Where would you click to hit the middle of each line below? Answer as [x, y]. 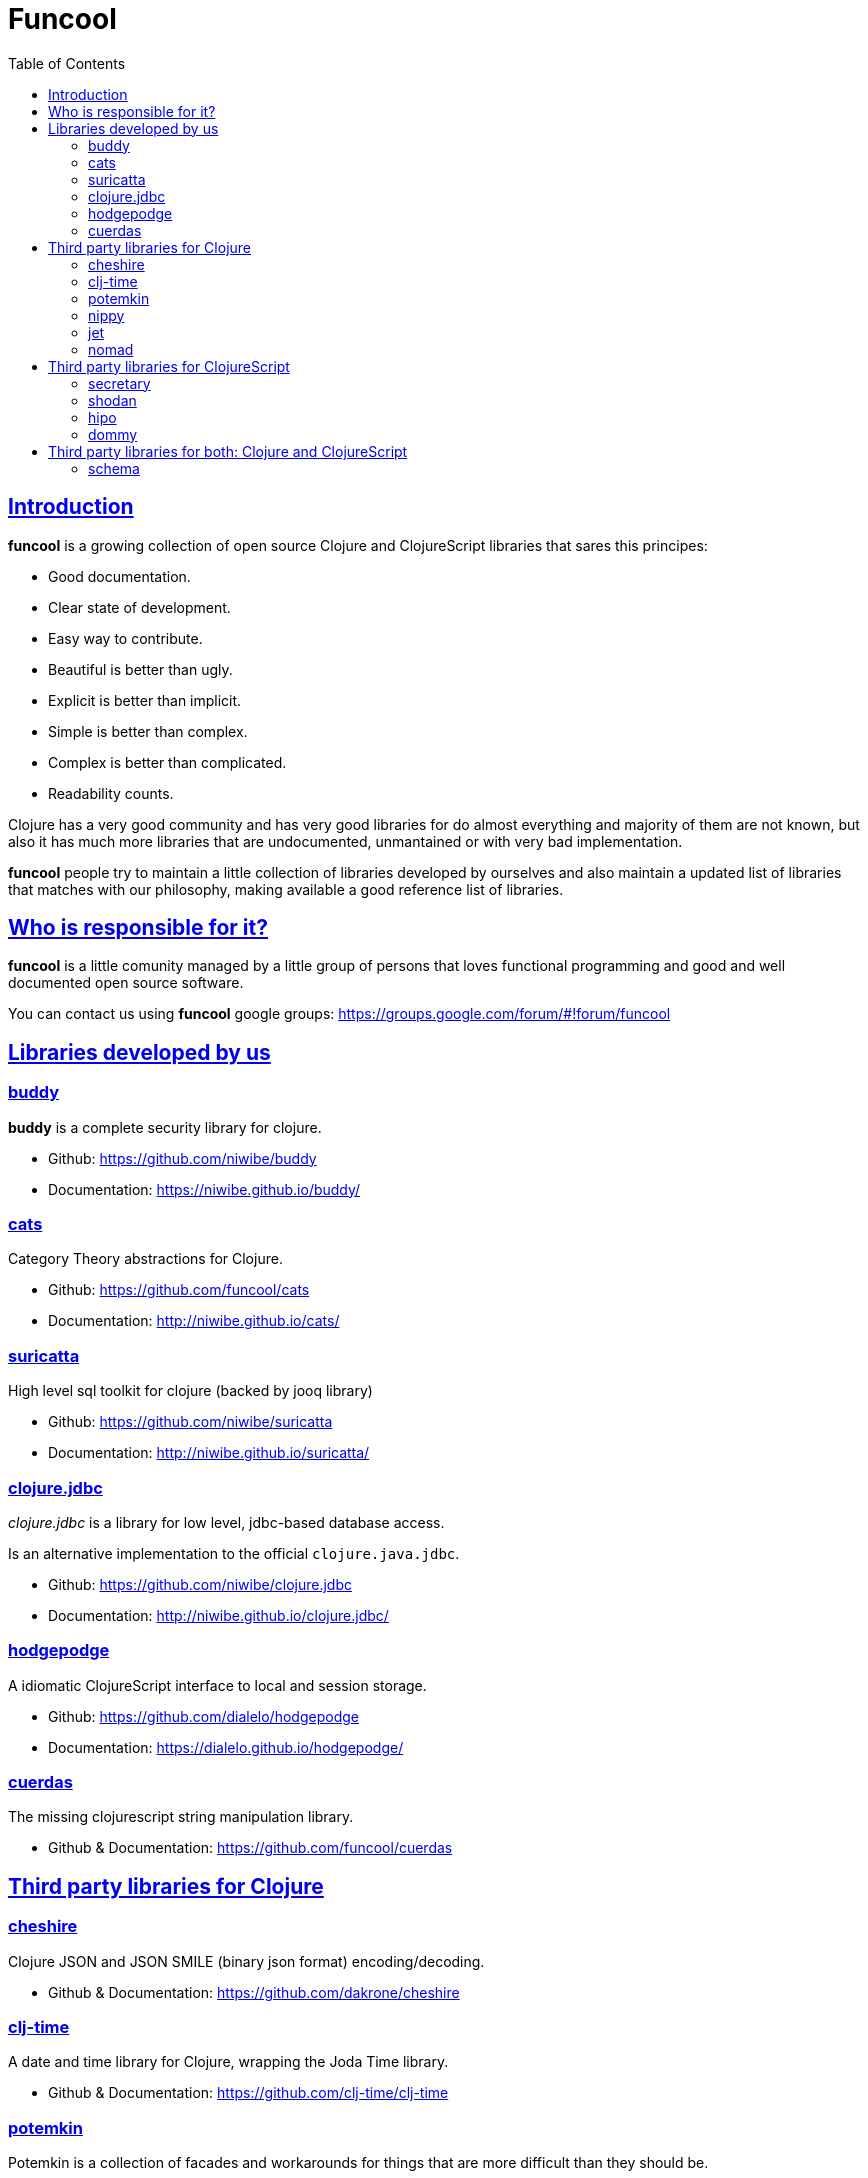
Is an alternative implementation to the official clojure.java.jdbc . [234, 1553]
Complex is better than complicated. [167, 762]
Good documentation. [119, 576]
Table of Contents [67, 63]
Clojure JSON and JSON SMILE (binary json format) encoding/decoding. [246, 1961]
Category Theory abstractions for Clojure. [145, 1259]
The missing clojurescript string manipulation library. [181, 1817]
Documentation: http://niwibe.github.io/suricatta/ [209, 1453]
